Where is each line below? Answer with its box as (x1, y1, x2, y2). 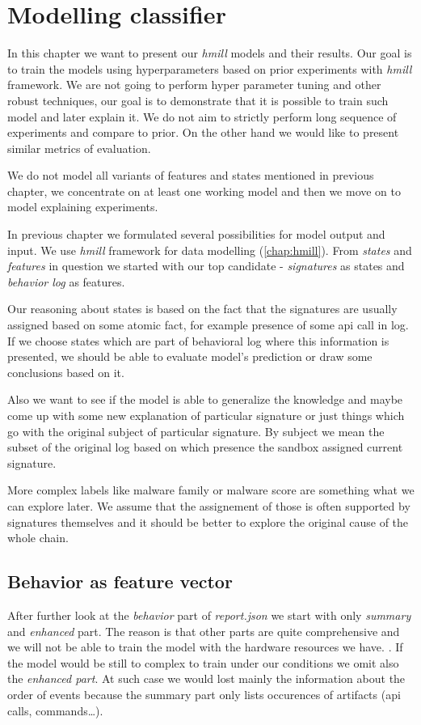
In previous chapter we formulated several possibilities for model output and (7, 226, 385, 243)
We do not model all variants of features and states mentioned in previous (7, 167, 374, 184)
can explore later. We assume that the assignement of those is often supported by (7, 497, 410, 514)
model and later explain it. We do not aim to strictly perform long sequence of (7, 108, 397, 125)
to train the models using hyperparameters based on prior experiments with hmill (7, 60, 412, 77)
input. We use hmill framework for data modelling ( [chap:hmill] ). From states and (7, 241, 412, 258)
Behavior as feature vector (7, 569, 233, 594)
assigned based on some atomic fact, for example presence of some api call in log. (7, 316, 409, 333)
